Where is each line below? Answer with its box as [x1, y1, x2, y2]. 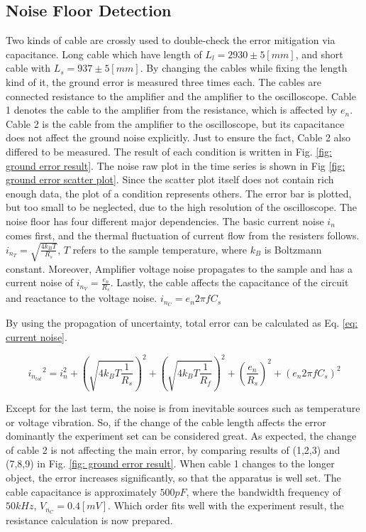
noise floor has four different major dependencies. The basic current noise [6, 213, 324, 228]
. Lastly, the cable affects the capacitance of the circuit [110, 275, 349, 290]
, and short [295, 46, 343, 61]
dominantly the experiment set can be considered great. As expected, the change [6, 428, 357, 443]
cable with [6, 60, 50, 75]
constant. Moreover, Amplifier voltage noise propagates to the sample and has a [6, 261, 353, 276]
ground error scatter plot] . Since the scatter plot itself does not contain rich [6, 172, 334, 187]
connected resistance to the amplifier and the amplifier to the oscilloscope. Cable [6, 88, 356, 103]
